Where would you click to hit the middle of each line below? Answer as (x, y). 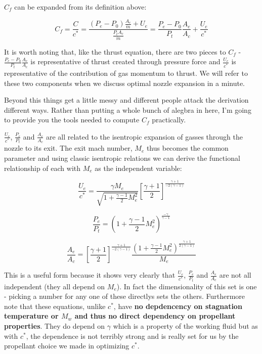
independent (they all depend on (55, 286)
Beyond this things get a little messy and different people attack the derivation (126, 100)
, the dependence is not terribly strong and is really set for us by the (132, 336)
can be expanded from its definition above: (80, 7)
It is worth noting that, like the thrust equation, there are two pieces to (115, 51)
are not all (235, 275)
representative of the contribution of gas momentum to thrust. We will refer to (126, 73)
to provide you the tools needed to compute (72, 120)
